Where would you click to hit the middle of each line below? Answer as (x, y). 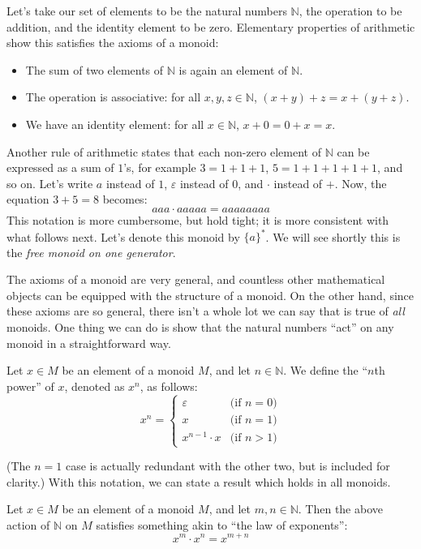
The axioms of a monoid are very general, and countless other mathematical (196, 279)
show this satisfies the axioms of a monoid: (113, 43)
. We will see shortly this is (333, 236)
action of (28, 524)
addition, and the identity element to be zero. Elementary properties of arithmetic (211, 26)
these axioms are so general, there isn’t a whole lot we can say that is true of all (206, 311)
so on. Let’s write (50, 183)
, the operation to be (350, 11)
